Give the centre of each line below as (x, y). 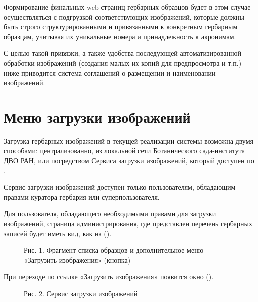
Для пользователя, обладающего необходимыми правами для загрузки (110, 214)
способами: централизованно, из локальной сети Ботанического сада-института (125, 150)
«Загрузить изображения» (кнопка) (77, 260)
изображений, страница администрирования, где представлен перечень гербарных (128, 224)
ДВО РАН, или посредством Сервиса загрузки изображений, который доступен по (129, 161)
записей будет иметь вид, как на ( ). (58, 233)
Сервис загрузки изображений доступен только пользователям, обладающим (120, 187)
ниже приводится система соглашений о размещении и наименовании (110, 72)
